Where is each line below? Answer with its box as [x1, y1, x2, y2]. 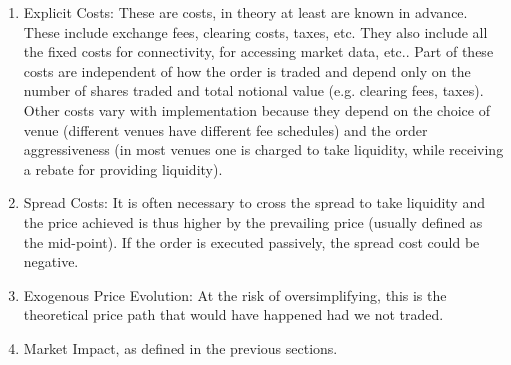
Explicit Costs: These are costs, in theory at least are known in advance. [23, 2, 468, 22]
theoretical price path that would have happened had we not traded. [23, 304, 444, 325]
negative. [23, 251, 79, 272]
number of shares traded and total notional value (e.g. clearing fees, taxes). [23, 80, 484, 101]
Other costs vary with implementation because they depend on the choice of [23, 99, 490, 120]
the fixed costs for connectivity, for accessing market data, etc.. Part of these [23, 41, 494, 62]
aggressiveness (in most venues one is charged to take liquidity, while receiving [23, 139, 504, 160]
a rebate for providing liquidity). [23, 158, 223, 179]
